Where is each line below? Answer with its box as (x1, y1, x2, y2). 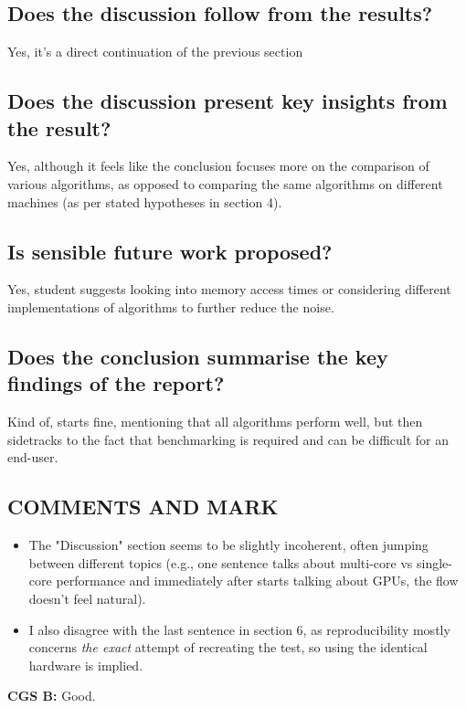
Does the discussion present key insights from (7, 87, 448, 115)
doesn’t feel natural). (28, 588, 146, 608)
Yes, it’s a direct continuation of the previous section (7, 42, 303, 61)
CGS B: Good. (7, 686, 96, 705)
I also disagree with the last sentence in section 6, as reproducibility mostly (28, 619, 450, 639)
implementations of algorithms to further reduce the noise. (7, 297, 334, 316)
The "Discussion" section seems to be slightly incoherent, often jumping (28, 535, 429, 555)
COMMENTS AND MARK (7, 492, 279, 521)
